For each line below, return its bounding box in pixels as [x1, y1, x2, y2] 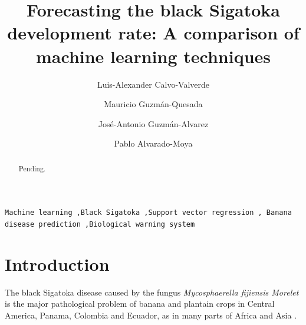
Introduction [5, 251, 110, 276]
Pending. [18, 163, 46, 173]
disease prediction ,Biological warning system [5, 220, 195, 228]
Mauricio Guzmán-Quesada [104, 98, 203, 110]
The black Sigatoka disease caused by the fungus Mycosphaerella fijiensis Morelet [5, 286, 299, 298]
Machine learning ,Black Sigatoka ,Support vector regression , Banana [5, 208, 292, 217]
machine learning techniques [36, 44, 271, 68]
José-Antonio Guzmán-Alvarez [98, 117, 209, 130]
